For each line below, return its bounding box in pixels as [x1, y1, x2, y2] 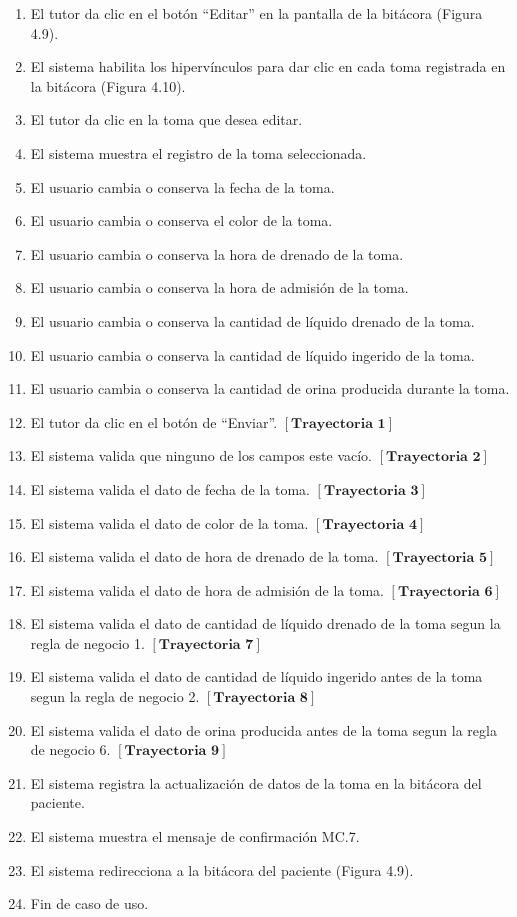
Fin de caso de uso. [30, 893, 149, 914]
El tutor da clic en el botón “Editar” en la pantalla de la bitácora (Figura [30, 3, 483, 23]
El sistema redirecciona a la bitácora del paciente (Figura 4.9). [30, 859, 414, 880]
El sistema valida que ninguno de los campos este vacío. [30, 445, 373, 466]
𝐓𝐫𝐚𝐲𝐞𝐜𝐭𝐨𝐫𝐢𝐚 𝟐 [386, 450, 481, 465]
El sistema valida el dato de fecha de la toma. [30, 478, 310, 499]
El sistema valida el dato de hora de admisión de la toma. [30, 579, 384, 600]
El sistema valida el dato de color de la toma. [30, 512, 309, 533]
